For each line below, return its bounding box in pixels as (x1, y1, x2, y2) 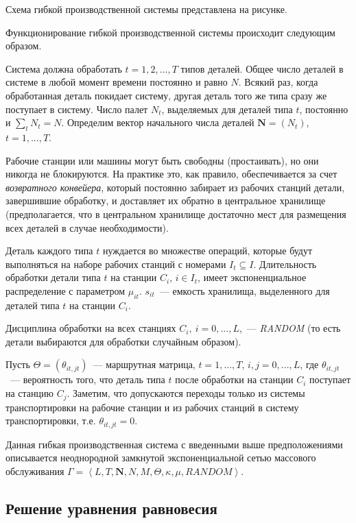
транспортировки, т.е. (5, 413, 96, 428)
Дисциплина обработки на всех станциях (5, 321, 176, 335)
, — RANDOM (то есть (239, 321, 341, 335)
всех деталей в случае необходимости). (5, 220, 169, 234)
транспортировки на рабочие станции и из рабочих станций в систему (5, 400, 299, 414)
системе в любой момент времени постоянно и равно (5, 75, 228, 89)
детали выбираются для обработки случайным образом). (5, 334, 241, 348)
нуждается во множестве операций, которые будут (102, 243, 313, 258)
